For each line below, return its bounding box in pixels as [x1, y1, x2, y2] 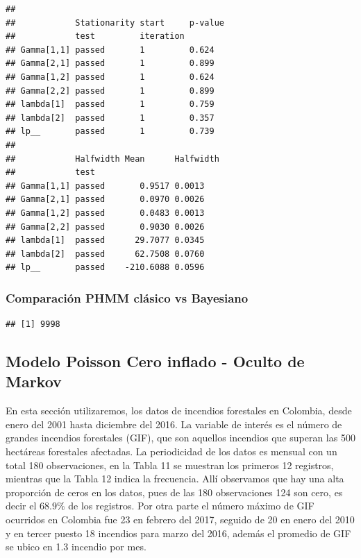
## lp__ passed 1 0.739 [6, 126, 215, 137]
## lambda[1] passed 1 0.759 [6, 99, 215, 110]
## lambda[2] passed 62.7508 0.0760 [6, 248, 205, 259]
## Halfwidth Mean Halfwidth [6, 153, 219, 164]
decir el [6, 498, 37, 513]
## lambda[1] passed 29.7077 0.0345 [6, 235, 205, 246]
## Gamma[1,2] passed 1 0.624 [6, 71, 215, 82]
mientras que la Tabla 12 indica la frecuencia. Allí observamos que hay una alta [6, 471, 344, 486]
